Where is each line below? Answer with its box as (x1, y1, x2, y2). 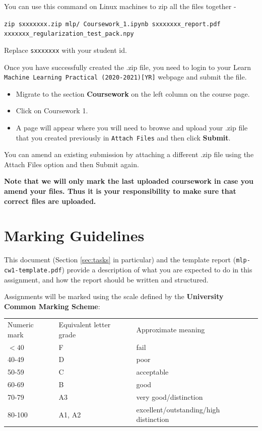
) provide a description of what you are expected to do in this (61, 264, 252, 274)
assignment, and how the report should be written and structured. (4, 274, 209, 284)
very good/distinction (136, 392, 203, 402)
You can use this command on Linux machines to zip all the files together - (4, 1, 236, 11)
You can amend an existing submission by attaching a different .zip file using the (4, 149, 254, 160)
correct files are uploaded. (4, 195, 96, 206)
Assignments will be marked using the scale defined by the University (4, 291, 224, 302)
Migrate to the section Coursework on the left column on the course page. (16, 88, 250, 99)
